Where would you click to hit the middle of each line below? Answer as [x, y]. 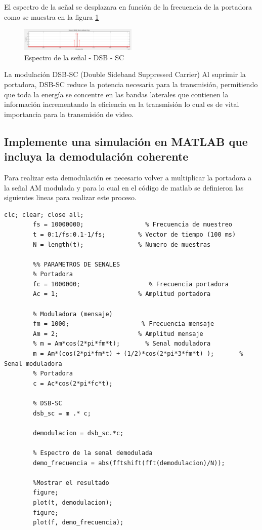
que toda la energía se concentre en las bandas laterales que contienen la [116, 94]
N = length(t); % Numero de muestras [122, 244]
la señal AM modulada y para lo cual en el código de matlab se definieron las [124, 187]
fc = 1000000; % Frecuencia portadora [131, 284]
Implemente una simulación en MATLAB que [126, 141]
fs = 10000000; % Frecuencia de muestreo [133, 225]
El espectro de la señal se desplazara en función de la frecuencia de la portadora [128, 7]
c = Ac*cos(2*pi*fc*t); [73, 383]
